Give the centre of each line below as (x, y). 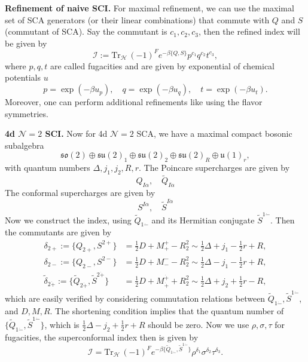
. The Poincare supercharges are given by (214, 168)
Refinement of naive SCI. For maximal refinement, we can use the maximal (150, 8)
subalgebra (25, 145)
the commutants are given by (58, 232)
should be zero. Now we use (199, 324)
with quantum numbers (48, 168)
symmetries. (27, 113)
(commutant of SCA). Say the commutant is (86, 31)
